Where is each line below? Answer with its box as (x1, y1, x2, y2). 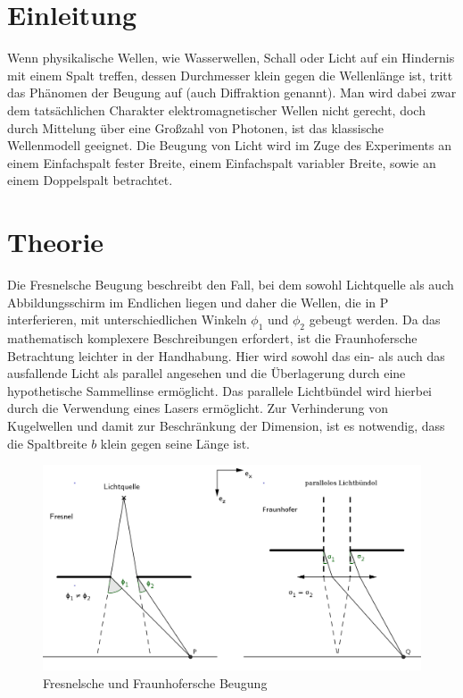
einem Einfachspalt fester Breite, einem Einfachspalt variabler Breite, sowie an (7, 153, 436, 172)
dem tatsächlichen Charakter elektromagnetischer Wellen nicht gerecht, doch (7, 100, 426, 119)
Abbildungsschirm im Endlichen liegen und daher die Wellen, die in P (7, 292, 389, 311)
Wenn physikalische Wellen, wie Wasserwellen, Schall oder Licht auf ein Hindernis (7, 48, 455, 67)
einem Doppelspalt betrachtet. (7, 171, 173, 189)
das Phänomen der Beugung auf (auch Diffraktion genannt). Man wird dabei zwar (7, 83, 457, 102)
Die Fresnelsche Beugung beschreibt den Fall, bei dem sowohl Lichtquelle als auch (7, 275, 454, 293)
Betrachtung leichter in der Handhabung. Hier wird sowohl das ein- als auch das (7, 346, 445, 365)
